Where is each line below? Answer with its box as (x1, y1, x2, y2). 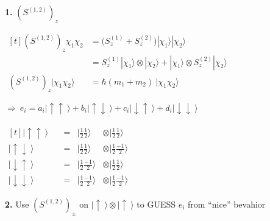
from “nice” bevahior (188, 197, 266, 210)
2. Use (5, 197, 29, 210)
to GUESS (137, 197, 176, 210)
